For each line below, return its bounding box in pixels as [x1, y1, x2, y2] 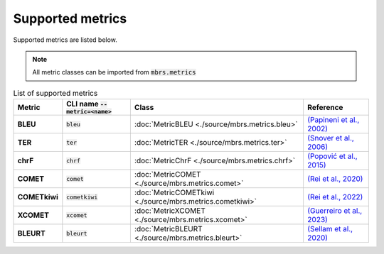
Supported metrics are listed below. [13, 35, 117, 44]
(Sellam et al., [306, 224, 353, 234]
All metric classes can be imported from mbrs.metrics [32, 68, 196, 77]
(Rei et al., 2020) [306, 174, 363, 184]
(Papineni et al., [306, 115, 360, 125]
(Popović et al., [306, 151, 358, 161]
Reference [306, 102, 343, 112]
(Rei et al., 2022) [306, 192, 363, 202]
